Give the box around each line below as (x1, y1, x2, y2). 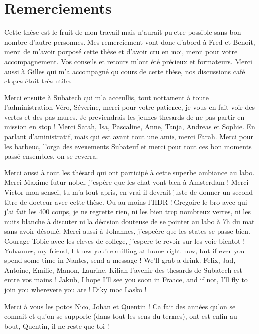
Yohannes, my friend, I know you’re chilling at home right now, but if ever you (4, 245, 245, 255)
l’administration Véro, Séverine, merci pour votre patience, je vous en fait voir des (4, 102, 255, 112)
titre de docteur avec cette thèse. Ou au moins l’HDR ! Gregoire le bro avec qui (4, 196, 247, 207)
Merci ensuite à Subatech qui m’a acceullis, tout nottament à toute (4, 92, 209, 102)
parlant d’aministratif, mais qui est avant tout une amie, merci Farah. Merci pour (4, 131, 254, 142)
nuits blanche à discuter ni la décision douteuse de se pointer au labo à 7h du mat (4, 216, 255, 226)
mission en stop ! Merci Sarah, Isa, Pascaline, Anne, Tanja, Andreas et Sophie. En (4, 121, 255, 132)
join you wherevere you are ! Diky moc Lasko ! (4, 284, 147, 294)
